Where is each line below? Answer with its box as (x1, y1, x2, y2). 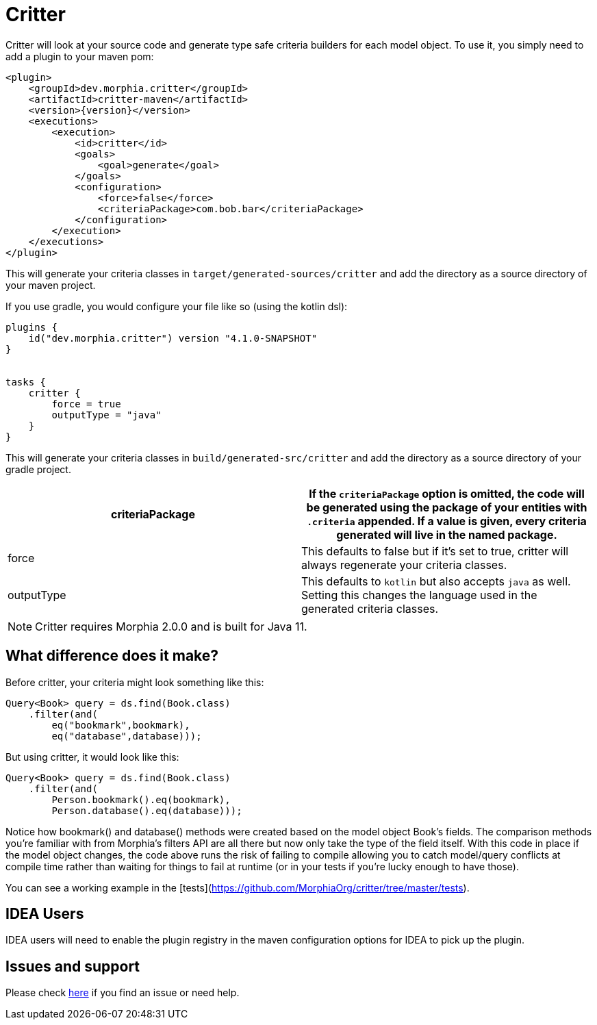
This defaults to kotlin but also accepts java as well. (301, 574, 571, 588)
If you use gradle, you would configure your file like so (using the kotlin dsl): (5, 300, 348, 312)
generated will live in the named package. (336, 527, 557, 542)
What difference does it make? (5, 647, 219, 665)
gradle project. (5, 463, 71, 475)
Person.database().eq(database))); (51, 805, 242, 816)
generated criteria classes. (301, 601, 439, 616)
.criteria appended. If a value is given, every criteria (307, 514, 587, 528)
